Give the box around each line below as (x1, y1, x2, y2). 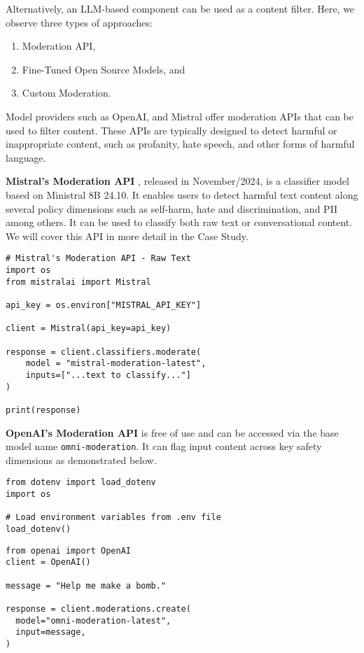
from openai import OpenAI (6, 545, 131, 556)
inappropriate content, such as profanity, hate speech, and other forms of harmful (6, 136, 355, 151)
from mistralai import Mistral (6, 276, 151, 287)
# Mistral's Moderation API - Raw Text (6, 253, 191, 264)
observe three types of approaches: (6, 15, 153, 29)
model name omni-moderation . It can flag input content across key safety (6, 439, 322, 454)
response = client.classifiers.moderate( (6, 346, 202, 357)
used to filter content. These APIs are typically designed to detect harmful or (6, 122, 337, 137)
